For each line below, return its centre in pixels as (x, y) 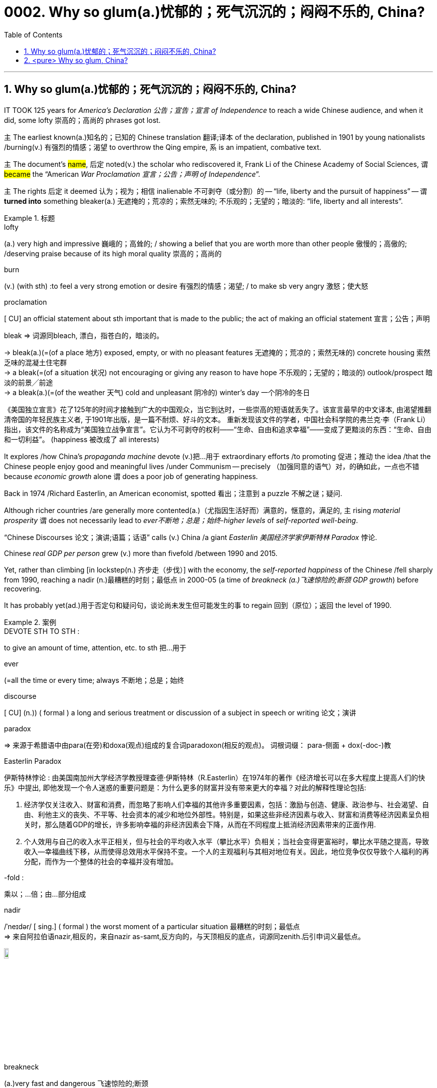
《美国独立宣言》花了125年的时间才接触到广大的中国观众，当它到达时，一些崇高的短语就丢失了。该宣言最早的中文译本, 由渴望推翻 (218, 409)
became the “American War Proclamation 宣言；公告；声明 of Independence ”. (132, 174)
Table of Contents (33, 34)
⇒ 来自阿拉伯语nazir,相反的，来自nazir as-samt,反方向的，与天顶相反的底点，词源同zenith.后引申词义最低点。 (185, 936)
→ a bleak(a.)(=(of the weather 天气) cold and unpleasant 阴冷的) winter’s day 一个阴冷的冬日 (157, 392)
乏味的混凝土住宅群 (35, 362)
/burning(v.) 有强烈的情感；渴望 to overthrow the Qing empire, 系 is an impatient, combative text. (163, 147)
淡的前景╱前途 (28, 382)
